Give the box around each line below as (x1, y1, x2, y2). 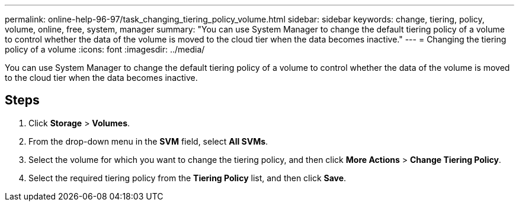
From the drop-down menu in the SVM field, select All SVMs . (28, 136, 268, 146)
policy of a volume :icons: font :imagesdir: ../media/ (5, 44, 205, 54)
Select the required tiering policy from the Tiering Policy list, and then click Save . (28, 172, 347, 183)
